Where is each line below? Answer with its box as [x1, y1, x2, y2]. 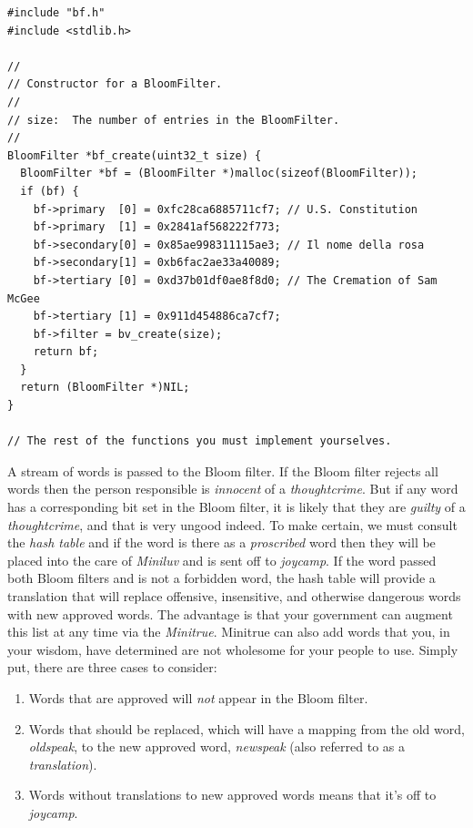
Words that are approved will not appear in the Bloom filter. [28, 688, 368, 707]
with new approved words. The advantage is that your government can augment [7, 604, 453, 623]
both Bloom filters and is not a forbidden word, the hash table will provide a [7, 568, 436, 588]
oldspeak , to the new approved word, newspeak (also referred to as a [28, 737, 406, 756]
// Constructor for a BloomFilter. [7, 77, 223, 91]
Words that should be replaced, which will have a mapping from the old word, [28, 719, 465, 738]
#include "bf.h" [7, 6, 106, 19]
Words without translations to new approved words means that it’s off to [28, 785, 437, 804]
